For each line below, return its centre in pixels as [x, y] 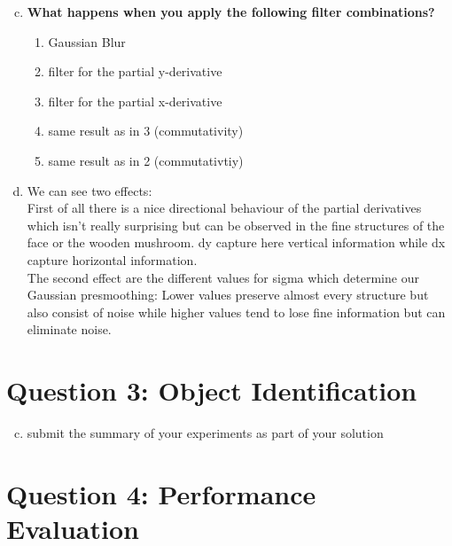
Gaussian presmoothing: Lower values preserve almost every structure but [228, 295]
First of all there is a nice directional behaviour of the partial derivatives [224, 208]
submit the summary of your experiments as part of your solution [205, 433]
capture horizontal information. [112, 259]
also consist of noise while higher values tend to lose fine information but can [236, 312]
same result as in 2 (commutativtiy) [146, 160]
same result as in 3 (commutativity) [146, 131]
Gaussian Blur [87, 41]
